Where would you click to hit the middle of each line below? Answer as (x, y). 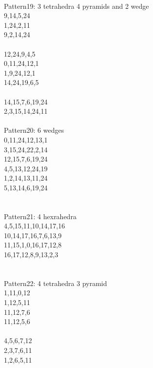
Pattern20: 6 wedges (34, 130)
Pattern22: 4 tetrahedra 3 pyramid (56, 283)
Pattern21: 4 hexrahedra (40, 216)
